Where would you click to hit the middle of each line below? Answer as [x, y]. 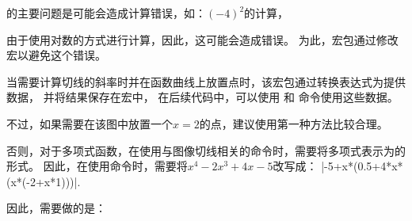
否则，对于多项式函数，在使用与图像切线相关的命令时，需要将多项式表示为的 [206, 150]
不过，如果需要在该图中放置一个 [90, 123]
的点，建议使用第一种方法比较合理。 [294, 123]
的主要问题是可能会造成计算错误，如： [106, 13]
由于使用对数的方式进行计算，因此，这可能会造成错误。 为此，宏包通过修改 [202, 39]
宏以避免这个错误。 [56, 55]
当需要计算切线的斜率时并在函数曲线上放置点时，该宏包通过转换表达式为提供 [206, 81]
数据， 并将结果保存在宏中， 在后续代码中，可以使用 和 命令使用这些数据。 [202, 97]
